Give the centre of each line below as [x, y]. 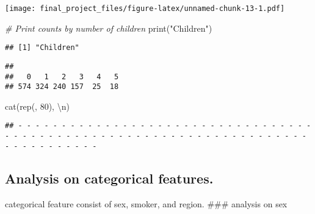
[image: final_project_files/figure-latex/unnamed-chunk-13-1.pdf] [145, 9]
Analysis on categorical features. [109, 178]
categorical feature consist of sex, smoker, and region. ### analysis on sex [146, 203]
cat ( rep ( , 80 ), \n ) [37, 106]
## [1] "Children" [42, 48]
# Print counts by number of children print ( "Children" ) [109, 28]
